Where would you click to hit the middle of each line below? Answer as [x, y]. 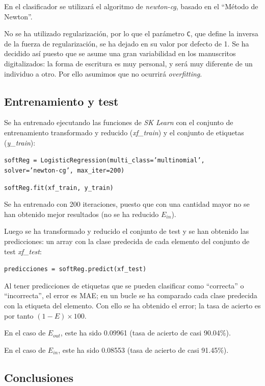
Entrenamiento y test [61, 101]
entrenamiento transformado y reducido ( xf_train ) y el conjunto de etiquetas [124, 132]
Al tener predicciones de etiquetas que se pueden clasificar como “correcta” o [124, 285]
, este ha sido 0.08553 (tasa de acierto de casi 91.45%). [143, 349]
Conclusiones [39, 377]
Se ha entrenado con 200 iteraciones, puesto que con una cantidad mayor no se [127, 204]
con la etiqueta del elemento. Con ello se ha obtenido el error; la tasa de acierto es [132, 305]
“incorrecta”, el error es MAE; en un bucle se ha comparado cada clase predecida [131, 295]
